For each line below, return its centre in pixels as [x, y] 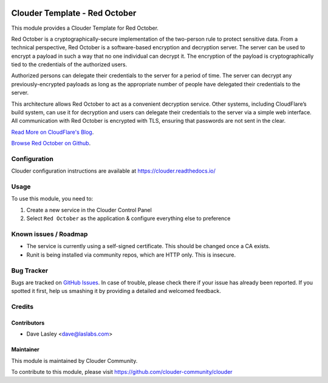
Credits [22, 307]
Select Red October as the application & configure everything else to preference [128, 218]
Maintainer [25, 350]
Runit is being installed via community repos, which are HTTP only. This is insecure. [131, 255]
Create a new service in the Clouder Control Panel [89, 210]
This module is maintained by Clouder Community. [74, 361]
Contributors [28, 323]
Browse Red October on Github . [51, 143]
